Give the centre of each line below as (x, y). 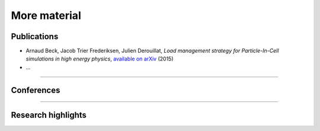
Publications (35, 36)
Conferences (36, 90)
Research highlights (49, 115)
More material (46, 15)
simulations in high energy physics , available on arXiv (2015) (100, 59)
